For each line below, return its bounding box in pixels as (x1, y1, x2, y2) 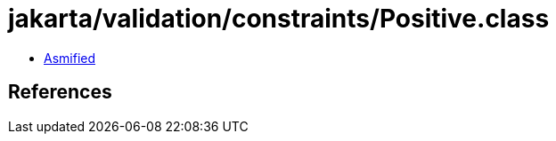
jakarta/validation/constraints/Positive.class (8, 4, 550, 34)
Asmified (44, 50, 96, 66)
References (8, 81, 112, 104)
